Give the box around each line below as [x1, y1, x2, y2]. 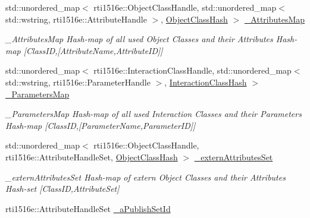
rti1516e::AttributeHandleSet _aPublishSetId [5, 202, 171, 214]
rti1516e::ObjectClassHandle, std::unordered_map [93, 1, 277, 13]
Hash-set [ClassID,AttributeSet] [5, 182, 120, 195]
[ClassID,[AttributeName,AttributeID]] [23, 44, 163, 56]
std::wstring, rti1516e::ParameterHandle [5, 75, 151, 88]
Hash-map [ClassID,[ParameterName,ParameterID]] [5, 119, 196, 131]
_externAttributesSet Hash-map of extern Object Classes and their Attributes [5, 170, 286, 183]
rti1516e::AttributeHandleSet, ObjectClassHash [5, 150, 178, 163]
